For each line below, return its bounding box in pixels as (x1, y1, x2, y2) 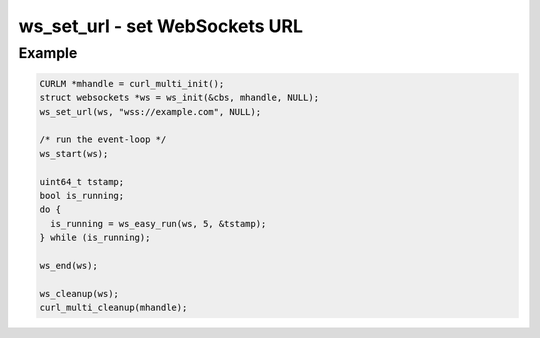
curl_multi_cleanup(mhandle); (39, 302, 188, 314)
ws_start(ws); (39, 148, 109, 159)
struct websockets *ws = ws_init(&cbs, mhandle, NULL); (39, 92, 320, 104)
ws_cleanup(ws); (39, 288, 120, 299)
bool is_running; (39, 190, 125, 201)
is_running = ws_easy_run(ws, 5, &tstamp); (50, 218, 267, 229)
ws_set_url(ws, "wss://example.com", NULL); (39, 106, 262, 117)
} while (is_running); (39, 232, 151, 244)
